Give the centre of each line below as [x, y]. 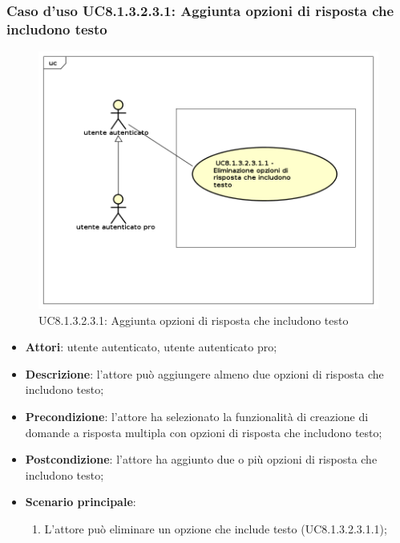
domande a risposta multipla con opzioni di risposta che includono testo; [204, 432]
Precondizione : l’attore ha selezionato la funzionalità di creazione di [197, 416]
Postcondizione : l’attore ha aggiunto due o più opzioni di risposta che [201, 459]
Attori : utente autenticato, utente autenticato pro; [151, 347]
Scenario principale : [81, 502]
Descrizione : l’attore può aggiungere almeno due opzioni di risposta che [204, 373]
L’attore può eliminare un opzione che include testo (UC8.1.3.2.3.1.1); [216, 528]
